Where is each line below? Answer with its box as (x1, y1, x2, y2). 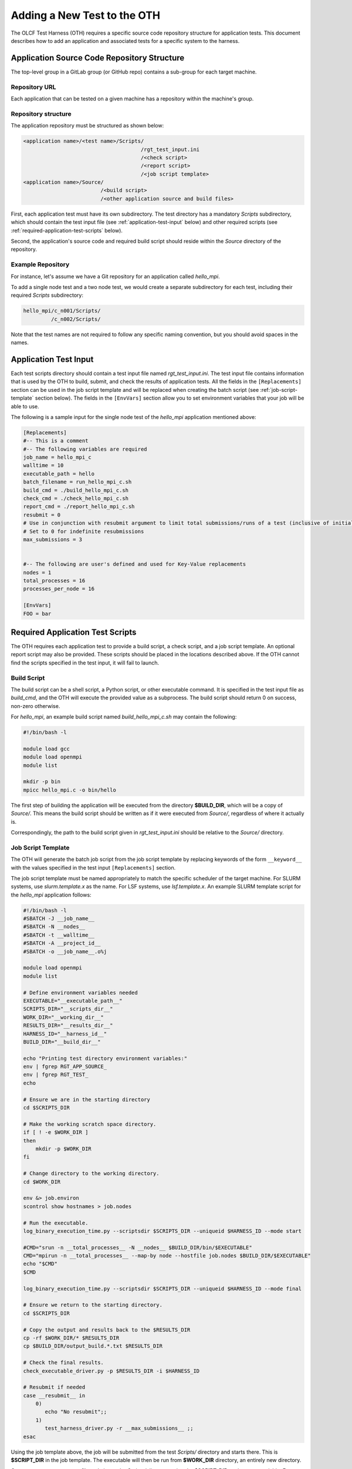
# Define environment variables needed (23, 989, 138, 996)
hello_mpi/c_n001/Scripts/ (23, 307, 101, 314)
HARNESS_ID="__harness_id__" (23, 1030, 107, 1037)
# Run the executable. (23, 1219, 89, 1226)
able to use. (11, 403, 39, 410)
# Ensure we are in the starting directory (23, 1096, 151, 1103)
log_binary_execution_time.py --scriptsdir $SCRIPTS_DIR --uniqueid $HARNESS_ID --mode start (23, 1227, 302, 1234)
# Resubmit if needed (23, 1384, 86, 1391)
